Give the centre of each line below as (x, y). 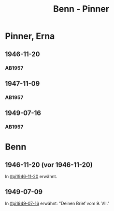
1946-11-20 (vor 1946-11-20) (49, 165)
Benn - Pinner (81, 9)
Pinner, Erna (30, 36)
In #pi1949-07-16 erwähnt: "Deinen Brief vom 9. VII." (57, 203)
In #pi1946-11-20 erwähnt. (31, 177)
